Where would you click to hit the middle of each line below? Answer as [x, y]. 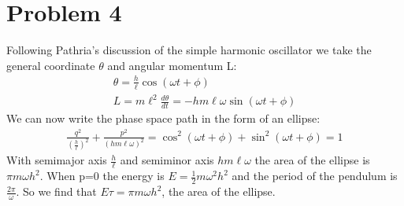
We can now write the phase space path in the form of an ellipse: [163, 118]
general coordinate [51, 65]
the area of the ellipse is [312, 160]
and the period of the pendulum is [315, 176]
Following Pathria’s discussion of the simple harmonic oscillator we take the [189, 50]
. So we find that [56, 191]
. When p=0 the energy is [102, 176]
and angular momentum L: [172, 65]
